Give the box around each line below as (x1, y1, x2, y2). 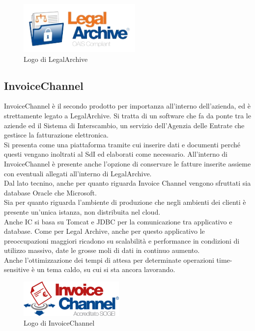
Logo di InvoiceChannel (24, 317, 95, 328)
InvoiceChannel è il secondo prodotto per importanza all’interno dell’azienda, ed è (4, 101, 251, 111)
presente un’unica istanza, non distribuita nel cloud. (4, 206, 161, 217)
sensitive (4, 264, 29, 275)
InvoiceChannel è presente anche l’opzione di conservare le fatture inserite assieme (4, 158, 251, 168)
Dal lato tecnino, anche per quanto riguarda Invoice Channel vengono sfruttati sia (4, 178, 251, 188)
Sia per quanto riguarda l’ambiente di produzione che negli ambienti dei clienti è (4, 197, 246, 207)
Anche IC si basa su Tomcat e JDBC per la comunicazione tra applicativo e (4, 216, 232, 226)
